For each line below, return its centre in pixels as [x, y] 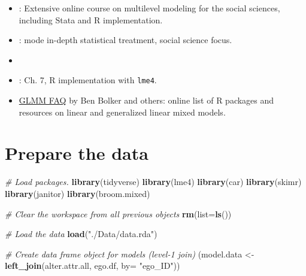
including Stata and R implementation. [91, 19]
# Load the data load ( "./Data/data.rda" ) [81, 234]
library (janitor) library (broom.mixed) [78, 193]
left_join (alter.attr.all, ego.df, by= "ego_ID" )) [93, 266]
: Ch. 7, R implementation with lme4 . [88, 80]
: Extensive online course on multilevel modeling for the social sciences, [149, 8]
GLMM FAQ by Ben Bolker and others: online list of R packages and [146, 100]
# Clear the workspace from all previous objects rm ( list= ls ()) [118, 213]
